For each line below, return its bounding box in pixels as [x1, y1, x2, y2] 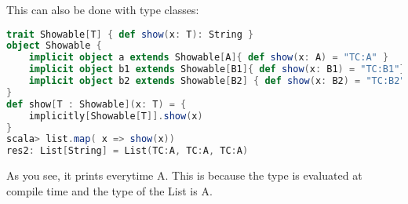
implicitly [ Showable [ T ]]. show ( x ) [28, 110, 203, 122]
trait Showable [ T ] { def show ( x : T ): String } [6, 28, 254, 40]
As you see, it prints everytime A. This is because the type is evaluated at [6, 167, 362, 184]
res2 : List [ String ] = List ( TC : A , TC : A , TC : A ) [6, 145, 249, 157]
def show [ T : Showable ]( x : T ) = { [6, 98, 187, 110]
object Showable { [6, 40, 102, 52]
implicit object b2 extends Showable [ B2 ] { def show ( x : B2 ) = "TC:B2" [28, 75, 406, 87]
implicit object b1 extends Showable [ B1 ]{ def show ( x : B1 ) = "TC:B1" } [28, 64, 406, 75]
